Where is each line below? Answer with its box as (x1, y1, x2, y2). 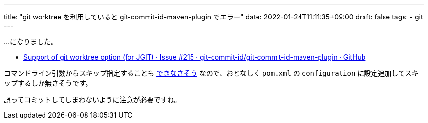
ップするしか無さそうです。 (4, 79, 92, 87)
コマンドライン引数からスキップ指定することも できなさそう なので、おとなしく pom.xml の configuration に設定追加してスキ (4, 69, 419, 77)
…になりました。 (4, 37, 58, 46)
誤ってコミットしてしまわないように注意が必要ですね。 (4, 95, 181, 104)
